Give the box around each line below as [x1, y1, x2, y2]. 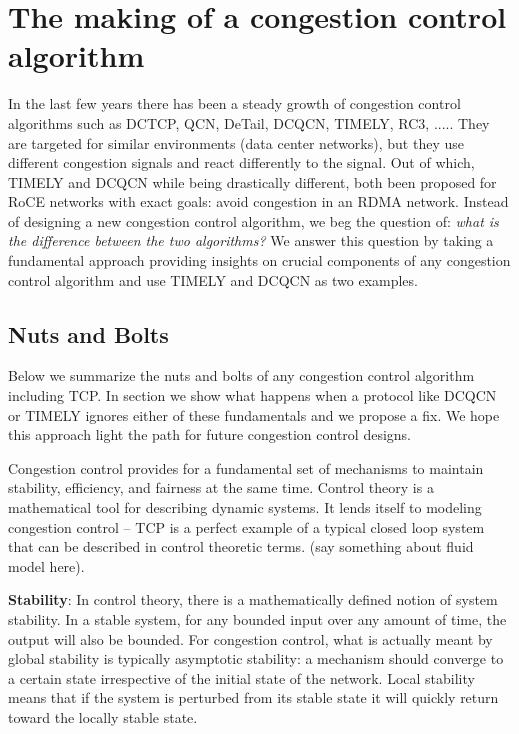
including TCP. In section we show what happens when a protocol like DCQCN [8, 385, 497, 406]
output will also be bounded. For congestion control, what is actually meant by [8, 628, 493, 649]
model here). [8, 555, 85, 576]
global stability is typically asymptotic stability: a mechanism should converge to [8, 648, 504, 669]
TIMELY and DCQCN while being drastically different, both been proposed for [8, 171, 497, 192]
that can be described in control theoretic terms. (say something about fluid [8, 536, 474, 557]
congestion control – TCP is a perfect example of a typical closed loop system [8, 516, 485, 537]
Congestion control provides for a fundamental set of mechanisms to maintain [8, 457, 484, 478]
